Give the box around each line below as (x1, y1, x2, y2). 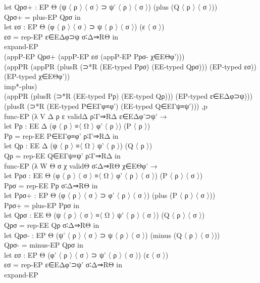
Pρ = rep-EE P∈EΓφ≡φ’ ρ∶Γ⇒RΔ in (4, 130, 119, 141)
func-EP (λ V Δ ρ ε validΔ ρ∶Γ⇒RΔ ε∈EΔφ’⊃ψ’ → (4, 110, 167, 121)
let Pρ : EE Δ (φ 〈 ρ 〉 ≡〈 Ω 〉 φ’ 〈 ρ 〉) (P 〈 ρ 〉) (4, 120, 150, 131)
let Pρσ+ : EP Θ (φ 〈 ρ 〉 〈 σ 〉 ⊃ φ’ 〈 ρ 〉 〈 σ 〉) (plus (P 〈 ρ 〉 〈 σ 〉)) (4, 190, 216, 200)
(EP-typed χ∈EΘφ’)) (4, 71, 70, 82)
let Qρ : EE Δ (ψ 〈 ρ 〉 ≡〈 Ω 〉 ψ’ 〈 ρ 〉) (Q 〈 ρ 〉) (4, 140, 152, 151)
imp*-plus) (4, 80, 37, 91)
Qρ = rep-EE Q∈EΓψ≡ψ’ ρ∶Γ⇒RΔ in (4, 150, 121, 160)
